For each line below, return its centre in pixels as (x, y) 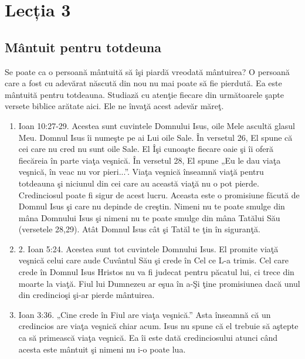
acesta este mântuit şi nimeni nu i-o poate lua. (102, 349)
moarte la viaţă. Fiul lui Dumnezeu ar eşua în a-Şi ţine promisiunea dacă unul (159, 283)
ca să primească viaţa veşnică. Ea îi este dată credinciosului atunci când (148, 338)
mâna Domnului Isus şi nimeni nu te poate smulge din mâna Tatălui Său (149, 217)
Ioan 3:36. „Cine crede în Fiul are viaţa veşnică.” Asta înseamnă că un (145, 314)
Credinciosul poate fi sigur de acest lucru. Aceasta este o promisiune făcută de (159, 194)
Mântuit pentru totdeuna (83, 47)
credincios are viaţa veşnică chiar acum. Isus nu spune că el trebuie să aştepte (158, 326)
